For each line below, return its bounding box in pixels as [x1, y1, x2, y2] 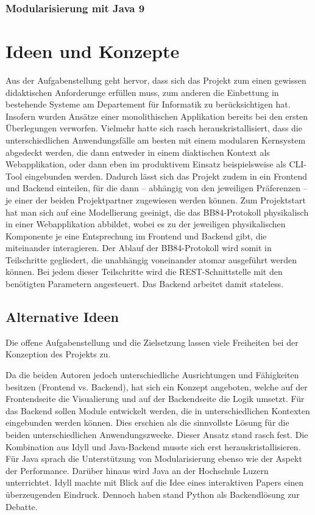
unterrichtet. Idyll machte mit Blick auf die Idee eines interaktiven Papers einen [5, 476, 304, 489]
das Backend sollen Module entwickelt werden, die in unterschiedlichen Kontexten [5, 404, 310, 417]
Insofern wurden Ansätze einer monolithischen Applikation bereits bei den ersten [5, 109, 308, 122]
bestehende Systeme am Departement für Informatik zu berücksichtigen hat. [5, 98, 291, 111]
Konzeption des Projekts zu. [5, 348, 111, 360]
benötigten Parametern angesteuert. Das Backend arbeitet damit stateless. [5, 277, 284, 290]
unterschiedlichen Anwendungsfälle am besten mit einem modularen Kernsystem [5, 133, 306, 146]
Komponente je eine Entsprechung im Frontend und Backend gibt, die [5, 229, 267, 242]
